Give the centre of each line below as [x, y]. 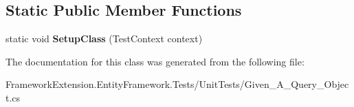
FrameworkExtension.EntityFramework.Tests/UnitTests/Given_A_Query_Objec [177, 84]
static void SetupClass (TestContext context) [104, 39]
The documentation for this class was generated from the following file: [155, 61]
